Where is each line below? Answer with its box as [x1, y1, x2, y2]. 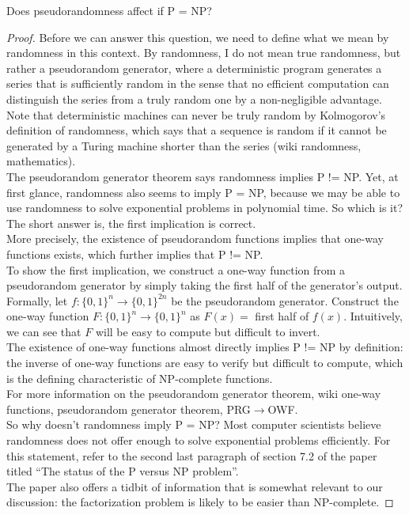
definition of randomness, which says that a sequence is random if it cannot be [6, 122, 387, 138]
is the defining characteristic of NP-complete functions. [6, 369, 273, 386]
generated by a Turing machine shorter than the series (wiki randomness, [6, 137, 362, 153]
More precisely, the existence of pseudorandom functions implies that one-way [6, 230, 384, 247]
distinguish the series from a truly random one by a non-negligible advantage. [6, 90, 382, 107]
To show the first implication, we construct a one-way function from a [6, 261, 346, 278]
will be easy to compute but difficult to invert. [95, 323, 320, 339]
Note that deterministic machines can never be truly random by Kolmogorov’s [6, 106, 386, 123]
